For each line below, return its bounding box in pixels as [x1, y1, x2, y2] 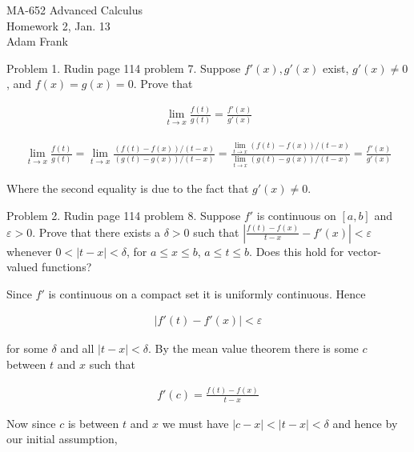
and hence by [332, 414, 398, 431]
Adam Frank [6, 33, 68, 50]
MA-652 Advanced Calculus [6, 2, 143, 18]
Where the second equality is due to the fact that [6, 180, 249, 197]
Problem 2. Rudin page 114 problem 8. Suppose [6, 206, 241, 223]
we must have [162, 414, 229, 431]
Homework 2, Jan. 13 [6, 17, 111, 34]
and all [60, 340, 94, 357]
